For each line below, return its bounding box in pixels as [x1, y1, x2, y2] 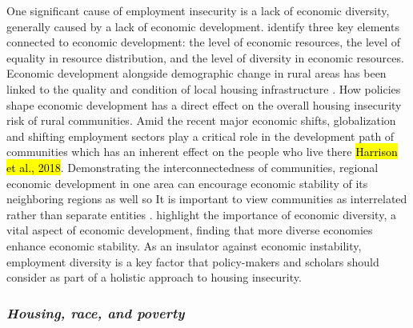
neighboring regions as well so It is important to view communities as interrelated [6, 190, 407, 207]
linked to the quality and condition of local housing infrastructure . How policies [6, 80, 401, 97]
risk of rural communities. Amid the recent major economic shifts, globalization [6, 112, 396, 129]
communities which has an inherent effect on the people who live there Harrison [6, 143, 398, 160]
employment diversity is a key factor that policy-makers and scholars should [6, 253, 379, 270]
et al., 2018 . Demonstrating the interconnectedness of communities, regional [6, 158, 379, 175]
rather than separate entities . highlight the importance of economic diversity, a [6, 206, 396, 222]
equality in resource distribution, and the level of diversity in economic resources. [6, 49, 404, 66]
